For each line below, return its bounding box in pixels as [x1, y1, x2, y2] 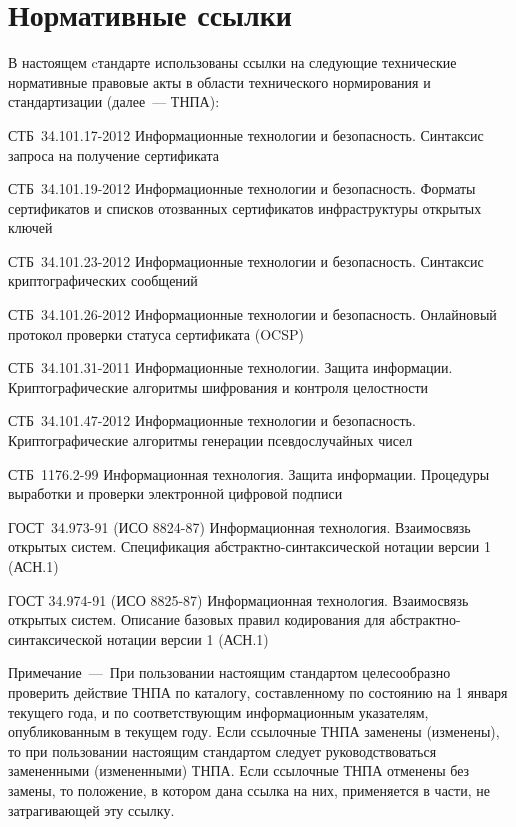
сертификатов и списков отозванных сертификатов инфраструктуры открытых [8, 197, 482, 218]
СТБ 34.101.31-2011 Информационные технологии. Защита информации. [8, 357, 453, 378]
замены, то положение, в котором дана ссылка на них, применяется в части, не [8, 779, 490, 800]
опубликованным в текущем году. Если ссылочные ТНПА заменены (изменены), [8, 721, 500, 742]
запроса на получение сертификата [8, 144, 219, 165]
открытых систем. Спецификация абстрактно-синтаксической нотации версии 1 [8, 536, 491, 557]
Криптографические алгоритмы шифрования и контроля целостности [8, 376, 429, 397]
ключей [8, 217, 53, 238]
